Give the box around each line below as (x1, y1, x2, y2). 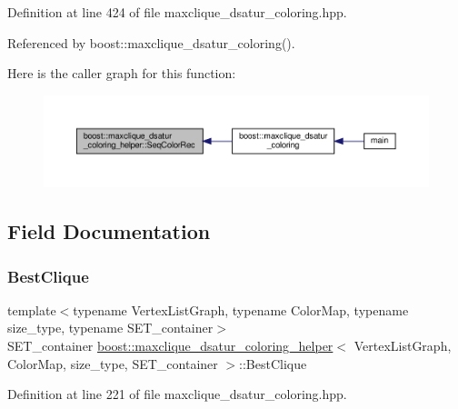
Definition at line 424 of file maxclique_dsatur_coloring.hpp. (7, 3, 347, 21)
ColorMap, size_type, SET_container (7, 354, 218, 373)
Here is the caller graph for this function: (7, 64, 236, 83)
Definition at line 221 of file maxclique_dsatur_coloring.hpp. (7, 384, 347, 404)
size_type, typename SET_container (7, 318, 214, 337)
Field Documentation (7, 217, 211, 245)
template (7, 300, 56, 319)
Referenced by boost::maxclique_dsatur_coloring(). (7, 33, 295, 52)
